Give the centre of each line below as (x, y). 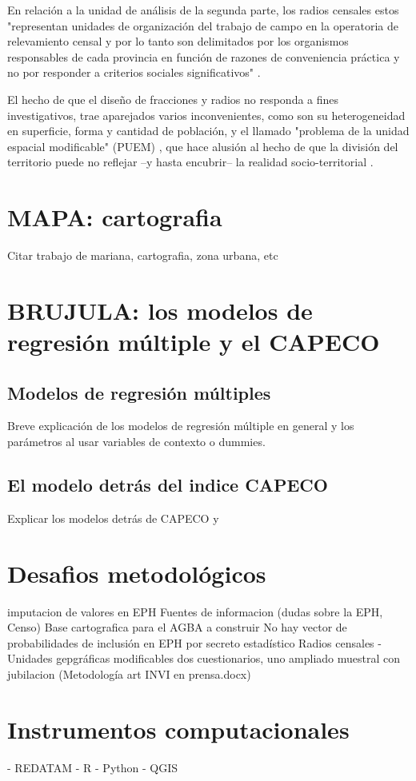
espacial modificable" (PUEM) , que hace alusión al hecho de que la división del (203, 146)
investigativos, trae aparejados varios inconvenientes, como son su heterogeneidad (206, 115)
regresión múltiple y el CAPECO (194, 342)
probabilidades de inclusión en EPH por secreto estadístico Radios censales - (194, 642)
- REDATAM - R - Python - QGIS (93, 767)
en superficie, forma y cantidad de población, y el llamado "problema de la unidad (208, 131)
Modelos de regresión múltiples (139, 392)
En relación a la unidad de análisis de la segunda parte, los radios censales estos (203, 10)
